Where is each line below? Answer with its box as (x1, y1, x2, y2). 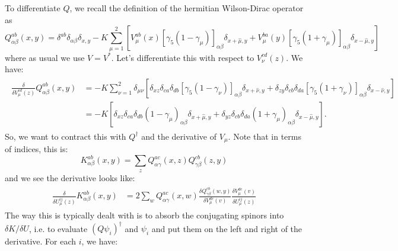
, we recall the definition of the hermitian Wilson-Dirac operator (69, 2, 304, 14)
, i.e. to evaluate (28, 222, 88, 234)
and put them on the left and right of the (151, 222, 303, 234)
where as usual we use (5, 51, 85, 63)
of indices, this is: (5, 143, 68, 155)
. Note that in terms (228, 130, 301, 142)
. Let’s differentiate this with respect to (111, 51, 254, 63)
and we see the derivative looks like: (5, 171, 135, 184)
